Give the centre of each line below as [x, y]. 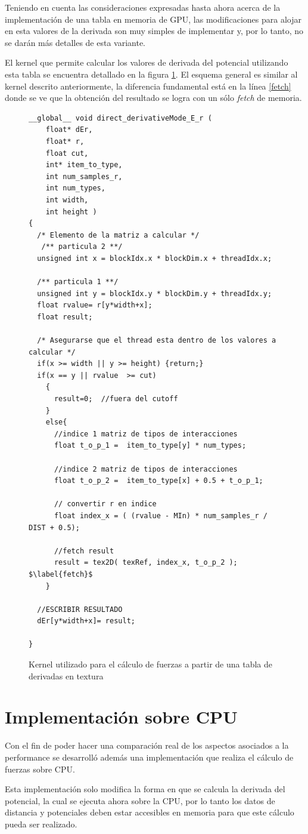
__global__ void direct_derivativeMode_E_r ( [120, 118]
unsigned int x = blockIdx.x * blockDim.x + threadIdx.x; [155, 258]
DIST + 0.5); [54, 527]
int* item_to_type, [84, 165]
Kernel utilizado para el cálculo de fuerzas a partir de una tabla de [151, 664]
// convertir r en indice [105, 504]
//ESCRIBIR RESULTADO [80, 609]
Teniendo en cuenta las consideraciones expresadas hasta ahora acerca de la [143, 7]
